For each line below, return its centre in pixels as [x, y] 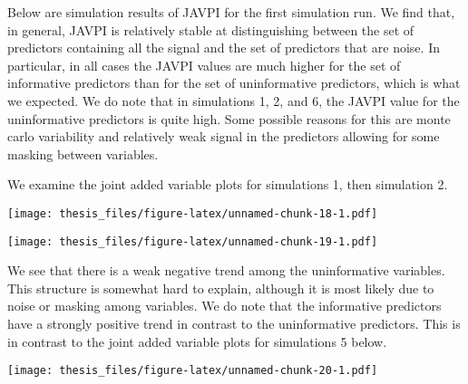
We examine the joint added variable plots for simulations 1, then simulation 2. [228, 184]
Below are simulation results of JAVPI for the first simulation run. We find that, [231, 12]
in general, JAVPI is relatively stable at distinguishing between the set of [211, 29]
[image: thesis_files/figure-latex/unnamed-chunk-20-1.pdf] [193, 371]
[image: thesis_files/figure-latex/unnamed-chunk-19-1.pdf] [193, 241]
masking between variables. [83, 154]
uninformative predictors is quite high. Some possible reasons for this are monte [229, 118]
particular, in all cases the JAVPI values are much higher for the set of [204, 65]
